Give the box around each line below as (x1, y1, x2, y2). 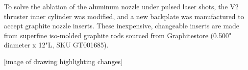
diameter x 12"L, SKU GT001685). (4, 40, 109, 50)
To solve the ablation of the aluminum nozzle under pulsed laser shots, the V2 (4, 1, 239, 11)
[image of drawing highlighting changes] (4, 56, 123, 66)
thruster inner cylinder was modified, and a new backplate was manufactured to (4, 11, 244, 21)
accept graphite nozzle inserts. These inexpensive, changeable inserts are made (4, 21, 240, 31)
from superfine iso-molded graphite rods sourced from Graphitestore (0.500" (4, 30, 232, 40)
